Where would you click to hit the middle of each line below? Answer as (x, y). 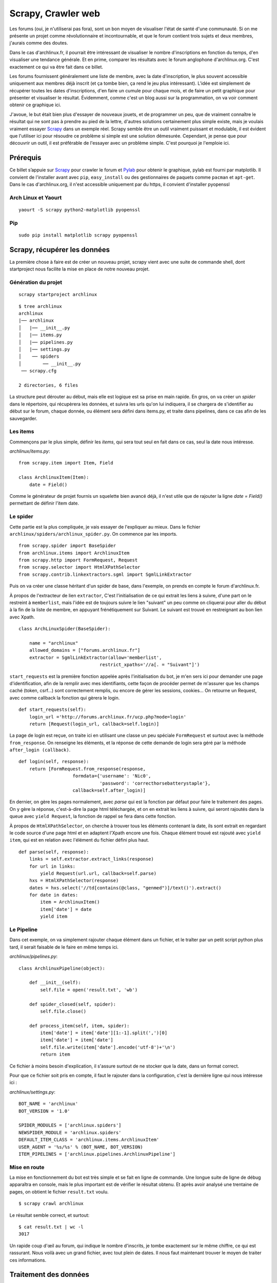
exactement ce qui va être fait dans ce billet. (56, 67)
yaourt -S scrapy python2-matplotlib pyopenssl (80, 210)
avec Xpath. (22, 617)
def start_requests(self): (53, 710)
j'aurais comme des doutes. (39, 43)
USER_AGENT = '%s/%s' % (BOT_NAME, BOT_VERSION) (81, 1147)
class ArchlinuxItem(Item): (54, 478)
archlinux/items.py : (30, 451)
